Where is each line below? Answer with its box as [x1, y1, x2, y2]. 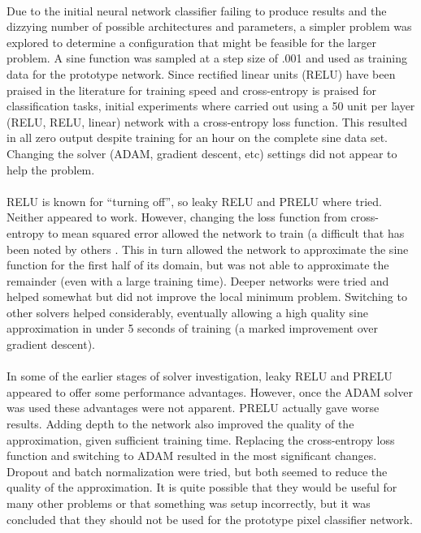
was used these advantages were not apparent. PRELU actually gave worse [7, 399, 380, 416]
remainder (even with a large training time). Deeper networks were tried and [7, 272, 389, 289]
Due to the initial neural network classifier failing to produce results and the [7, 2, 387, 19]
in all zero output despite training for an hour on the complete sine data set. [7, 129, 388, 146]
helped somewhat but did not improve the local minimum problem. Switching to [7, 288, 407, 305]
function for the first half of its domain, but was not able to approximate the [7, 256, 389, 273]
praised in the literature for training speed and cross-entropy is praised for [7, 81, 377, 98]
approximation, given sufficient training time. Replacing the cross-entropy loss [7, 431, 395, 448]
